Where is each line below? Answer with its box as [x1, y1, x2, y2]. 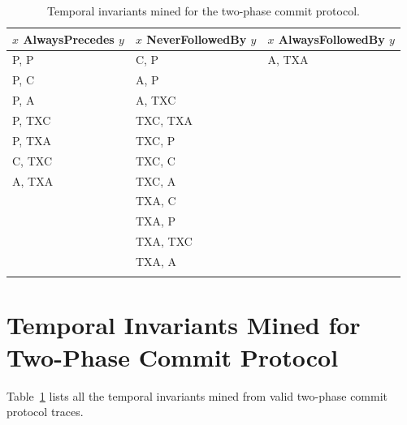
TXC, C [135, 152, 175, 169]
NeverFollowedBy [146, 30, 247, 47]
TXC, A [135, 172, 176, 189]
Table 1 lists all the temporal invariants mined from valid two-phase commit [6, 387, 388, 404]
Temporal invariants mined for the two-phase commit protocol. [47, 2, 360, 19]
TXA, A [135, 252, 177, 269]
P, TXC [12, 111, 51, 128]
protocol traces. [6, 403, 84, 420]
